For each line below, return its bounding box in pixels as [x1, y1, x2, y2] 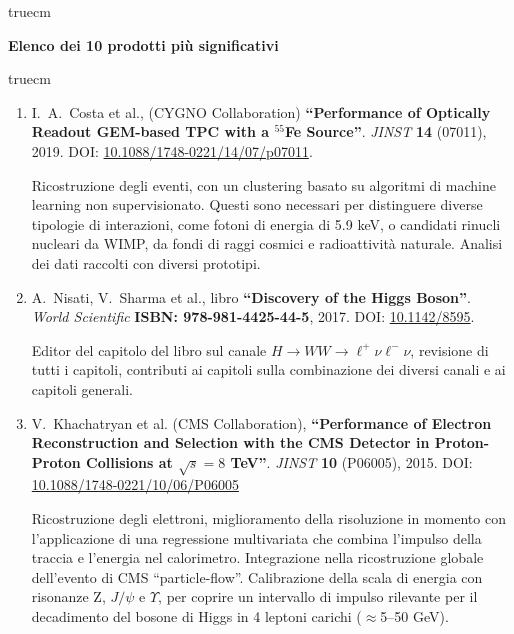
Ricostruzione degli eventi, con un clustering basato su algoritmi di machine [31, 174, 496, 195]
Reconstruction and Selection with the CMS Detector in [31, 432, 430, 453]
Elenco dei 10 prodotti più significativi [8, 34, 279, 55]
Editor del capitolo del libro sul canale [31, 339, 267, 360]
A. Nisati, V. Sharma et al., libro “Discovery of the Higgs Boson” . [31, 286, 471, 307]
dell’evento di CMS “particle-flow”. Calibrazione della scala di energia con [31, 566, 483, 587]
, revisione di [410, 339, 489, 360]
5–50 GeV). [380, 606, 449, 627]
